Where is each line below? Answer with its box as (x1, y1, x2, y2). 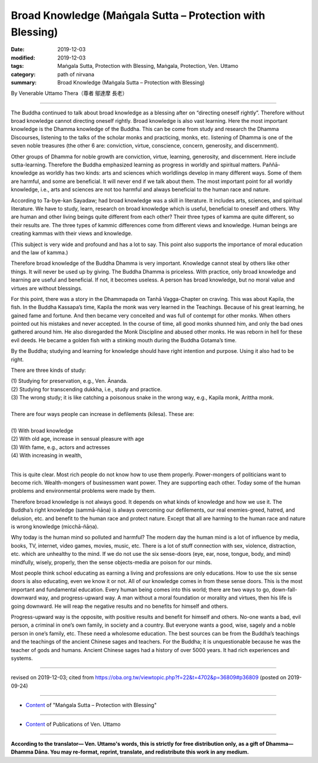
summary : (11, 78, 37, 86)
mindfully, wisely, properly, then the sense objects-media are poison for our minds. (11, 558, 213, 566)
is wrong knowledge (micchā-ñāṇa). (11, 523, 99, 531)
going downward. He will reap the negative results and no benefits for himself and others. (11, 602, 228, 610)
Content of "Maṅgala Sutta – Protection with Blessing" (25, 702, 157, 709)
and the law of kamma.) (11, 248, 68, 256)
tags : (11, 63, 24, 70)
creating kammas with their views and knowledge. (11, 230, 132, 237)
